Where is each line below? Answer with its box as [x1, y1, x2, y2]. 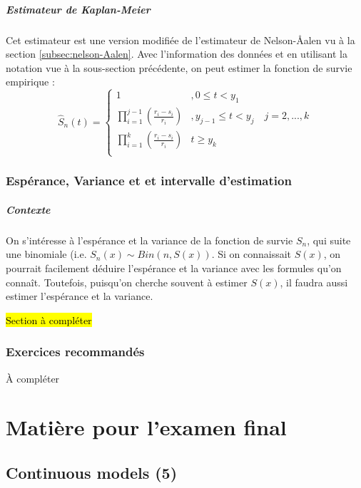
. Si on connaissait [211, 246, 292, 261]
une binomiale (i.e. [6, 246, 87, 261]
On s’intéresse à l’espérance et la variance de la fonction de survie [6, 232, 293, 247]
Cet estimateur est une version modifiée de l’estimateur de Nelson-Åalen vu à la [6, 32, 355, 47]
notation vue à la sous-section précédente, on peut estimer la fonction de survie [6, 60, 352, 75]
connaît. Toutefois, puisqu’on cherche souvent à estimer [6, 274, 248, 289]
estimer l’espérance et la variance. [6, 289, 153, 303]
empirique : [6, 74, 55, 89]
